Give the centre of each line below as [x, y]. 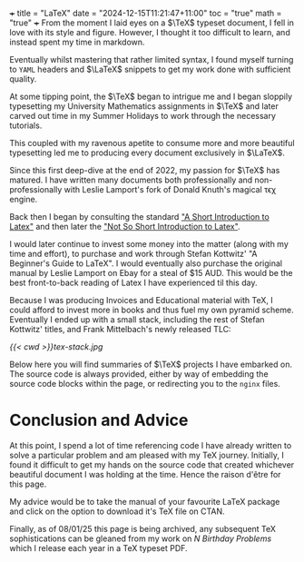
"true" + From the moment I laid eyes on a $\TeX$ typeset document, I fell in [152, 23]
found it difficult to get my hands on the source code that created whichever [152, 464]
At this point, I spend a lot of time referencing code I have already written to [151, 445]
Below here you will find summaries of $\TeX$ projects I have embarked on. [151, 364]
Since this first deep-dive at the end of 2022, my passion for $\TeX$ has [145, 170]
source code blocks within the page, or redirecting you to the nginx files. [145, 384]
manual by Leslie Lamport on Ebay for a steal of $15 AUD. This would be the [151, 273]
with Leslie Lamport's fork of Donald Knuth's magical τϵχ [170, 189]
